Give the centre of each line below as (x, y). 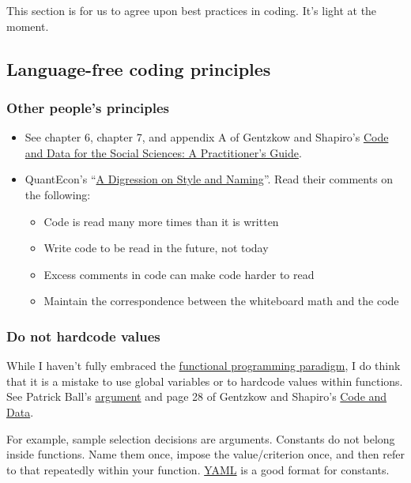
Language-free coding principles (139, 68)
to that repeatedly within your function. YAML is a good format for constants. (198, 469)
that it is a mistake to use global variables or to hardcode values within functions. (205, 381)
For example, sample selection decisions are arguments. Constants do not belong (201, 438)
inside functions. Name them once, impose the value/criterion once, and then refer (205, 454)
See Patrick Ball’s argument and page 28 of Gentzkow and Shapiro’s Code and (197, 396)
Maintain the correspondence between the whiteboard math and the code (221, 301)
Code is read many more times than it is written (161, 221)
